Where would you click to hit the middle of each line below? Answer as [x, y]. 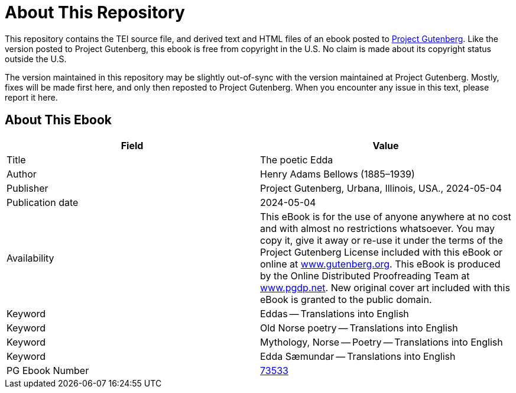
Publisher [27, 188]
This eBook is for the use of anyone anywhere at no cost [386, 216]
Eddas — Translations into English [335, 313]
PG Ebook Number [48, 370]
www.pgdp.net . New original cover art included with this [385, 287]
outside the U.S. [36, 59]
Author [22, 174]
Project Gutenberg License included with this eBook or [382, 252]
